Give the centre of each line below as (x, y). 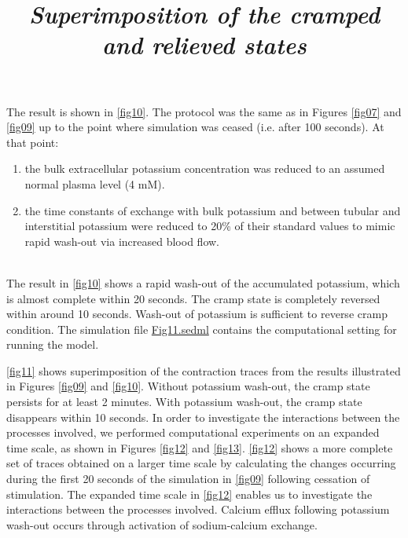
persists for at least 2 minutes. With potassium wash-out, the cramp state (184, 402)
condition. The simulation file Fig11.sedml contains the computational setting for (202, 329)
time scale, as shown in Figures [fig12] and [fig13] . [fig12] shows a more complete (200, 447)
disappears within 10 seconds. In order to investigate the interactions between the (203, 417)
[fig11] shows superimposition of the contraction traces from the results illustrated (204, 370)
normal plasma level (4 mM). (95, 183)
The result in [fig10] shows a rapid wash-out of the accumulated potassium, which (203, 282)
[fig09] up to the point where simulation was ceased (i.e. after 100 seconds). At (195, 127)
